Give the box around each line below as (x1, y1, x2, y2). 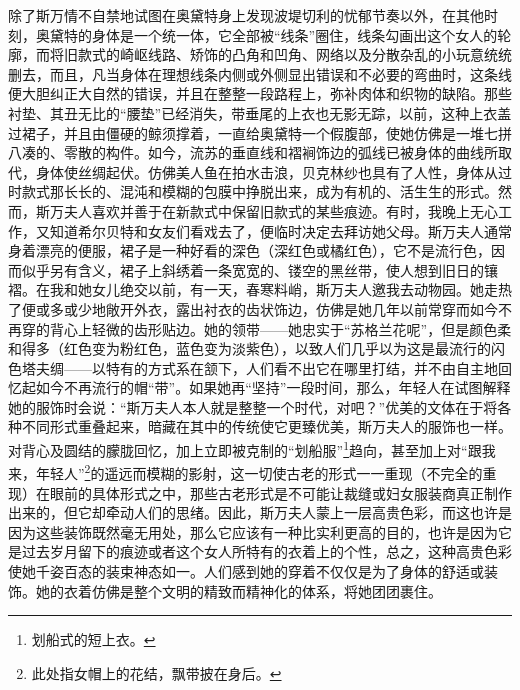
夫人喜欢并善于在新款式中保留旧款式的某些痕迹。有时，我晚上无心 (63, 200, 498, 221)
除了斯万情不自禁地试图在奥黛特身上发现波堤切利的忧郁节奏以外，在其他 (8, 5, 484, 25)
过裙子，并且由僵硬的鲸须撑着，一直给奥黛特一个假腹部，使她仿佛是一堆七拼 (8, 122, 512, 143)
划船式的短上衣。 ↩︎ (31, 629, 156, 650)
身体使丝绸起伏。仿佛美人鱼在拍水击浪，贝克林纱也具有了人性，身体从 (35, 161, 498, 182)
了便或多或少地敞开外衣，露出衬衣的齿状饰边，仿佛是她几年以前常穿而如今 (8, 298, 498, 319)
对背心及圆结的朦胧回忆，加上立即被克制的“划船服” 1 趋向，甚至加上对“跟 (8, 437, 482, 460)
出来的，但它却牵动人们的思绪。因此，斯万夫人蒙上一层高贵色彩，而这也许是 (8, 502, 512, 523)
